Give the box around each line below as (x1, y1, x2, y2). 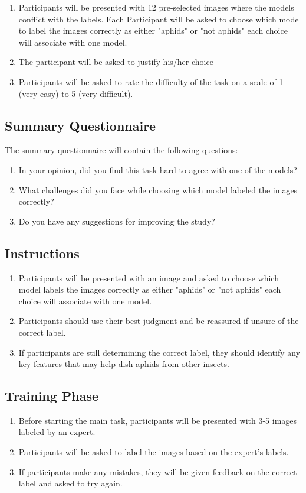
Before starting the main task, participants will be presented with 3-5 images (18, 414, 297, 426)
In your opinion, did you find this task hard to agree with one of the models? (18, 163, 297, 176)
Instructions (5, 244, 80, 262)
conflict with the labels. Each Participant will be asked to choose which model (18, 12, 301, 25)
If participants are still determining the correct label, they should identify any (18, 346, 301, 358)
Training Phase (5, 387, 99, 405)
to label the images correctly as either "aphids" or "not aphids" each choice (18, 24, 288, 37)
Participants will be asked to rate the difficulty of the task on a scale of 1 (18, 75, 284, 87)
